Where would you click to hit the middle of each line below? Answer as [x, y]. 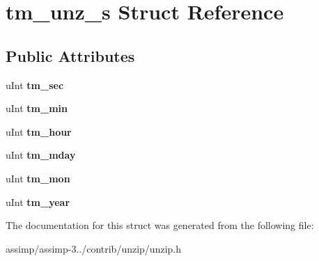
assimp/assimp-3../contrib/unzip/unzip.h [93, 248]
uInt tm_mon [38, 178]
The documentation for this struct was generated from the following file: [160, 225]
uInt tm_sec [35, 85]
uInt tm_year [38, 201]
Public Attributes [70, 55]
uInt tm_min [37, 108]
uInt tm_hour [39, 131]
